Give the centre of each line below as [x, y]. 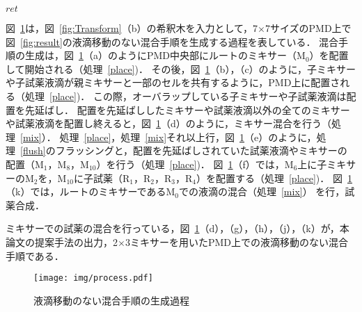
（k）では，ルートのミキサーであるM [90, 191]
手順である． [35, 255]
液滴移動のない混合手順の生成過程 [111, 300]
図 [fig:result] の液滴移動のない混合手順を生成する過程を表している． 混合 [172, 41]
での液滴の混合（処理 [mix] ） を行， [262, 191]
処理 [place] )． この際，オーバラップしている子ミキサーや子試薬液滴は [186, 96]
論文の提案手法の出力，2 [62, 241]
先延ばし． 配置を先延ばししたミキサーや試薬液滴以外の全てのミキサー [187, 109]
